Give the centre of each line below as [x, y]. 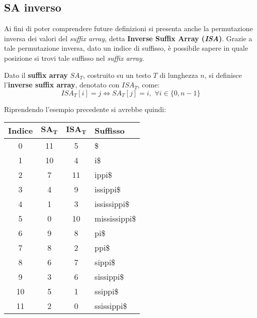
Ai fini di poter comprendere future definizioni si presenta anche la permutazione [128, 28]
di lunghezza [179, 75]
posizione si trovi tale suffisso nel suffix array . [74, 58]
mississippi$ [115, 219]
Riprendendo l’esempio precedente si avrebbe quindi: [85, 109]
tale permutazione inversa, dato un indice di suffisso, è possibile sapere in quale [126, 48]
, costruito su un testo [117, 75]
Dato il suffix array [36, 75]
